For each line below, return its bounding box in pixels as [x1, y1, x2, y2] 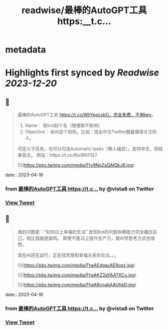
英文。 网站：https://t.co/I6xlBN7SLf [22, 152, 97, 158]
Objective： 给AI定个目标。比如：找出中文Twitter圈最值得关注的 [25, 129, 157, 135]
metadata [5, 44, 46, 55]
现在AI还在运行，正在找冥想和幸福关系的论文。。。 [17, 252, 119, 258]
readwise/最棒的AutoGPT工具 [22, 5, 147, 16]
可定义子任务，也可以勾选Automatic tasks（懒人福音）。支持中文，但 [17, 146, 159, 152]
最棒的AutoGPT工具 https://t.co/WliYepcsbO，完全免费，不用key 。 [17, 112, 156, 118]
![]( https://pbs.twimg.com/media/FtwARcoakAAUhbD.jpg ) [17, 282, 137, 288]
